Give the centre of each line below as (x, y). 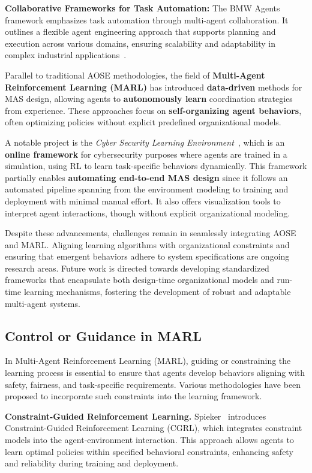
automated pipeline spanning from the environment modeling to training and (147, 189)
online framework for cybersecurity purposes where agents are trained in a (146, 154)
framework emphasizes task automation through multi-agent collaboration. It (147, 19)
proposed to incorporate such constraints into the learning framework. (133, 396)
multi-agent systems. (43, 303)
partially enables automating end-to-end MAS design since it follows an (146, 177)
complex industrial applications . (66, 55)
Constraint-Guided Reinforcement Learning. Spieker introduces (136, 416)
